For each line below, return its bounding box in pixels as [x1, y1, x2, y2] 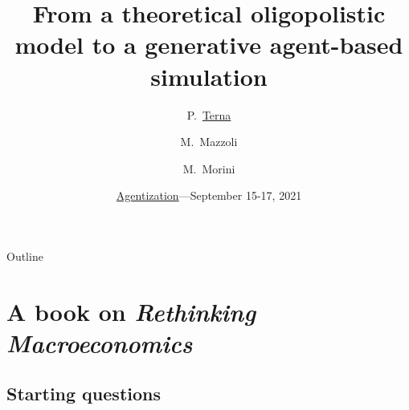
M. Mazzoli [180, 133, 238, 150]
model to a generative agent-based [14, 28, 403, 61]
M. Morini [182, 160, 235, 177]
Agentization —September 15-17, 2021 [116, 187, 302, 204]
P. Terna [186, 106, 231, 123]
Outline [6, 247, 43, 264]
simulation [150, 59, 268, 92]
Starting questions [6, 381, 162, 406]
